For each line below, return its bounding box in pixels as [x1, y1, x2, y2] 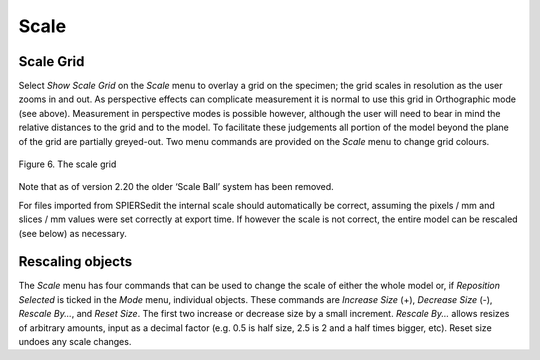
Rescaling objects [18, 253, 133, 270]
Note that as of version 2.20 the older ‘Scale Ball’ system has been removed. [18, 181, 334, 193]
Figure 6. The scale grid [18, 158, 117, 170]
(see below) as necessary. [18, 227, 127, 239]
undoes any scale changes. [18, 336, 132, 348]
